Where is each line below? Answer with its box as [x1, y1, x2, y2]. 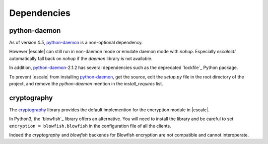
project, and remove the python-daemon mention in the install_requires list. [9, 81, 163, 87]
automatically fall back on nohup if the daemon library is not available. [9, 55, 153, 62]
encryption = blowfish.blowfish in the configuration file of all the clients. [9, 123, 171, 129]
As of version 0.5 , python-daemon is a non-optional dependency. [9, 40, 143, 46]
